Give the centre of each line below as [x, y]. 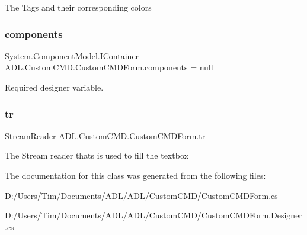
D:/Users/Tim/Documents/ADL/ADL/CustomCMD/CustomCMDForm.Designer [153, 215]
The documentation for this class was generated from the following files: [135, 175]
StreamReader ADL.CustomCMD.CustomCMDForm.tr [105, 135]
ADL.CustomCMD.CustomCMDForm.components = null [109, 67]
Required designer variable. [54, 87]
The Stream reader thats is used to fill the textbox [97, 155]
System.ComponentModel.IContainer [72, 55]
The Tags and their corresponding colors [78, 7]
